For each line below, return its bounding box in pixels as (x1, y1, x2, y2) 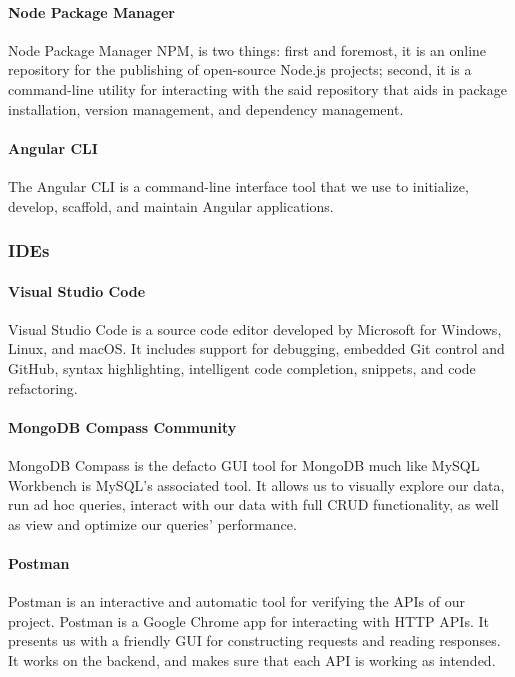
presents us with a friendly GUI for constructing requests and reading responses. (8, 630, 501, 651)
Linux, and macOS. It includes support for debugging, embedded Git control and (8, 338, 505, 359)
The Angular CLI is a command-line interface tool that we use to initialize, (8, 175, 469, 196)
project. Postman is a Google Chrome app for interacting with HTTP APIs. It (8, 610, 489, 631)
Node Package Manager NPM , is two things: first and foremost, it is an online (8, 39, 487, 60)
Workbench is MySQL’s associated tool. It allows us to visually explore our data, (8, 474, 505, 495)
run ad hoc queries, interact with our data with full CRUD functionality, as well (8, 494, 499, 515)
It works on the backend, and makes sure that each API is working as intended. (8, 649, 496, 670)
